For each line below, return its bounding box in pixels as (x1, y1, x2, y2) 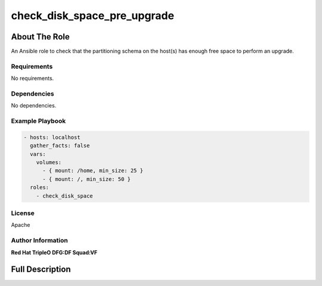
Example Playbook (11, 117, 66, 125)
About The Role (11, 32, 70, 42)
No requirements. (11, 75, 54, 82)
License (11, 209, 35, 217)
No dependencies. (11, 102, 57, 109)
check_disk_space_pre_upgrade (11, 9, 175, 22)
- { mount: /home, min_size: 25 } (42, 167, 143, 174)
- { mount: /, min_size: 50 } (42, 176, 131, 182)
